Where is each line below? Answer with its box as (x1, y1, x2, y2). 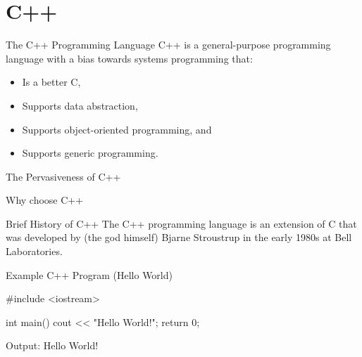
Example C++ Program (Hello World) (6, 267, 173, 282)
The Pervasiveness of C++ (6, 169, 121, 183)
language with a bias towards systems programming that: (6, 51, 253, 65)
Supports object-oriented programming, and (22, 122, 212, 136)
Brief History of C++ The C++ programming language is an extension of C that (6, 216, 357, 231)
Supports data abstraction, (22, 98, 138, 112)
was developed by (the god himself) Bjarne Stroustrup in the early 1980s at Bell (6, 230, 352, 245)
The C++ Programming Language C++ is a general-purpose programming (6, 37, 331, 52)
